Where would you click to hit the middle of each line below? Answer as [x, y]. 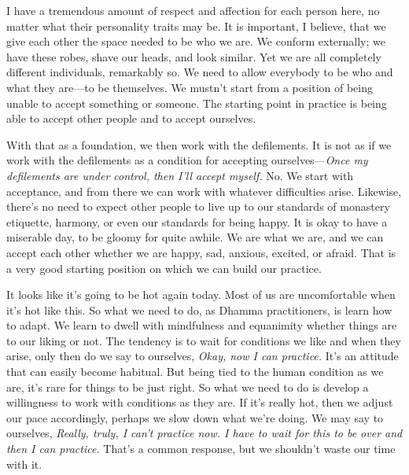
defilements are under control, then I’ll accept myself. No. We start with [180, 175]
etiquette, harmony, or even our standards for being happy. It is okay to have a [197, 221]
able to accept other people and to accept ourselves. [131, 118]
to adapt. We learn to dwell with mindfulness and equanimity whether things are [202, 325]
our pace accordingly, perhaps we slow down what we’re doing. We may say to [195, 417]
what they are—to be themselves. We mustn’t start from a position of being [190, 87]
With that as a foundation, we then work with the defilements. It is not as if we [199, 144]
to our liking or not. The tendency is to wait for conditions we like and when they [204, 340]
